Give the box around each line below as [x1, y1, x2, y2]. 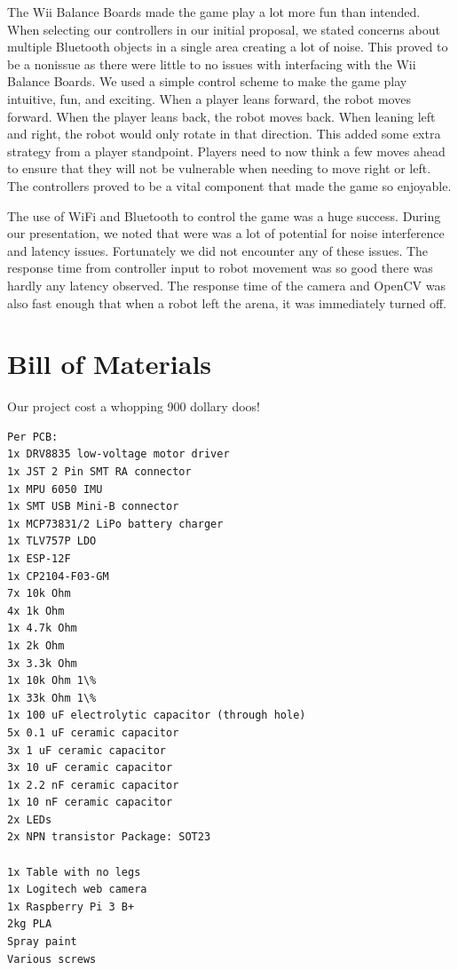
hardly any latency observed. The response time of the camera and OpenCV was [7, 275, 446, 294]
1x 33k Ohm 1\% [7, 691, 97, 704]
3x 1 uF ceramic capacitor [7, 743, 166, 757]
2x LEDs [7, 813, 52, 826]
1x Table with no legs [7, 865, 141, 879]
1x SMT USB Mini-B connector [7, 500, 179, 513]
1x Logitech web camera [7, 883, 147, 896]
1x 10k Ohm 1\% [7, 674, 97, 688]
